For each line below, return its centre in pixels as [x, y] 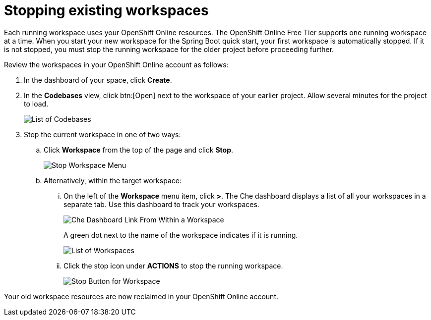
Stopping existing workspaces [106, 10]
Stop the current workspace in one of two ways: [102, 134]
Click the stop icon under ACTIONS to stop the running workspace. [173, 266]
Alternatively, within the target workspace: [113, 180]
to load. [36, 104]
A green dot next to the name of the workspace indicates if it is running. [181, 235]
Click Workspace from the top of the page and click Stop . [139, 150]
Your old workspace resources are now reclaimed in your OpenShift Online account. [141, 296]
